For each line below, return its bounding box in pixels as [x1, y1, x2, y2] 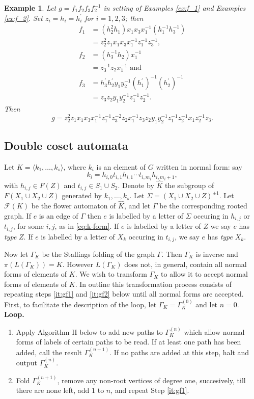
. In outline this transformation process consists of [75, 278, 232, 289]
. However [62, 258, 94, 269]
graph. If [4, 210, 31, 221]
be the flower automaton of [31, 200, 116, 211]
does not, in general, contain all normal [124, 258, 247, 269]
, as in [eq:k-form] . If [54, 221, 119, 231]
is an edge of [39, 210, 78, 221]
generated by [62, 190, 102, 201]
